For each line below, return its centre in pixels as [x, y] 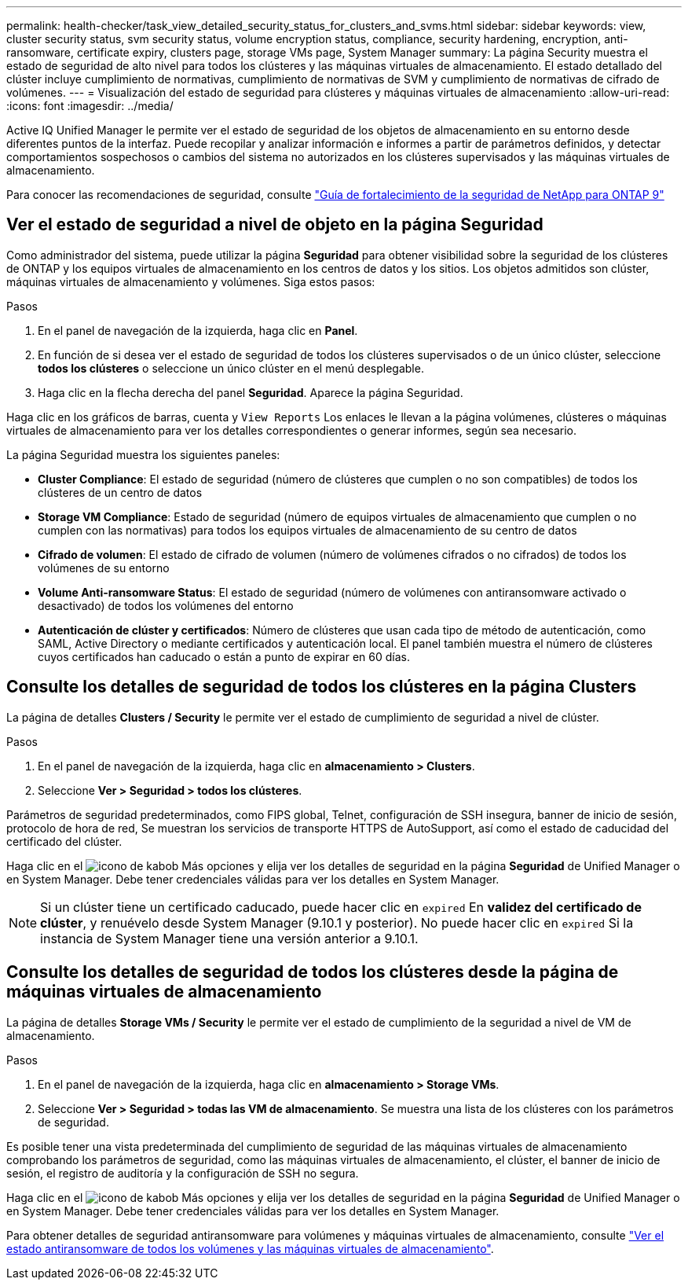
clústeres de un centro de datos [120, 492]
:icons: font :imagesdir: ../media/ [90, 106]
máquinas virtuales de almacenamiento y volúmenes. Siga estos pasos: [191, 281]
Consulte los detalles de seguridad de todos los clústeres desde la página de [313, 972]
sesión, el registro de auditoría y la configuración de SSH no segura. [183, 1173]
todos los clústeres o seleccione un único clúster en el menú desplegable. [231, 368]
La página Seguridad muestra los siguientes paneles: [143, 454]
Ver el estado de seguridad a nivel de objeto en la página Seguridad [275, 225]
